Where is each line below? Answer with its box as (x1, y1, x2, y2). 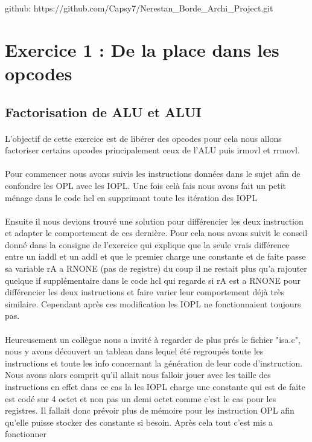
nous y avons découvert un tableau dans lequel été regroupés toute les (5, 345, 264, 357)
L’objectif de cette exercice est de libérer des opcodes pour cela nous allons (5, 132, 282, 144)
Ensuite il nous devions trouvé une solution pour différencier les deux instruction (5, 214, 304, 227)
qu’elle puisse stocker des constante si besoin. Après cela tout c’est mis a (5, 415, 273, 428)
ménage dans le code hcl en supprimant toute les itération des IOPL (5, 191, 258, 203)
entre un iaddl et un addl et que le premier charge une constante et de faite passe (5, 250, 306, 263)
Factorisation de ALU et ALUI (5, 102, 202, 121)
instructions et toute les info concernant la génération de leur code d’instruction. (5, 356, 303, 369)
